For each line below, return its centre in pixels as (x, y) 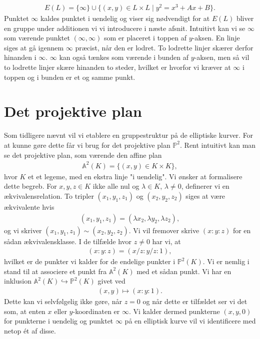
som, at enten (25, 311)
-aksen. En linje (216, 38)
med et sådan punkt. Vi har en (184, 271)
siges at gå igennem (34, 47)
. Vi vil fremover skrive (164, 230)
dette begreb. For (30, 186)
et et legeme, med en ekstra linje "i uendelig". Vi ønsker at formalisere (135, 176)
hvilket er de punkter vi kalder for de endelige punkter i (90, 261)
